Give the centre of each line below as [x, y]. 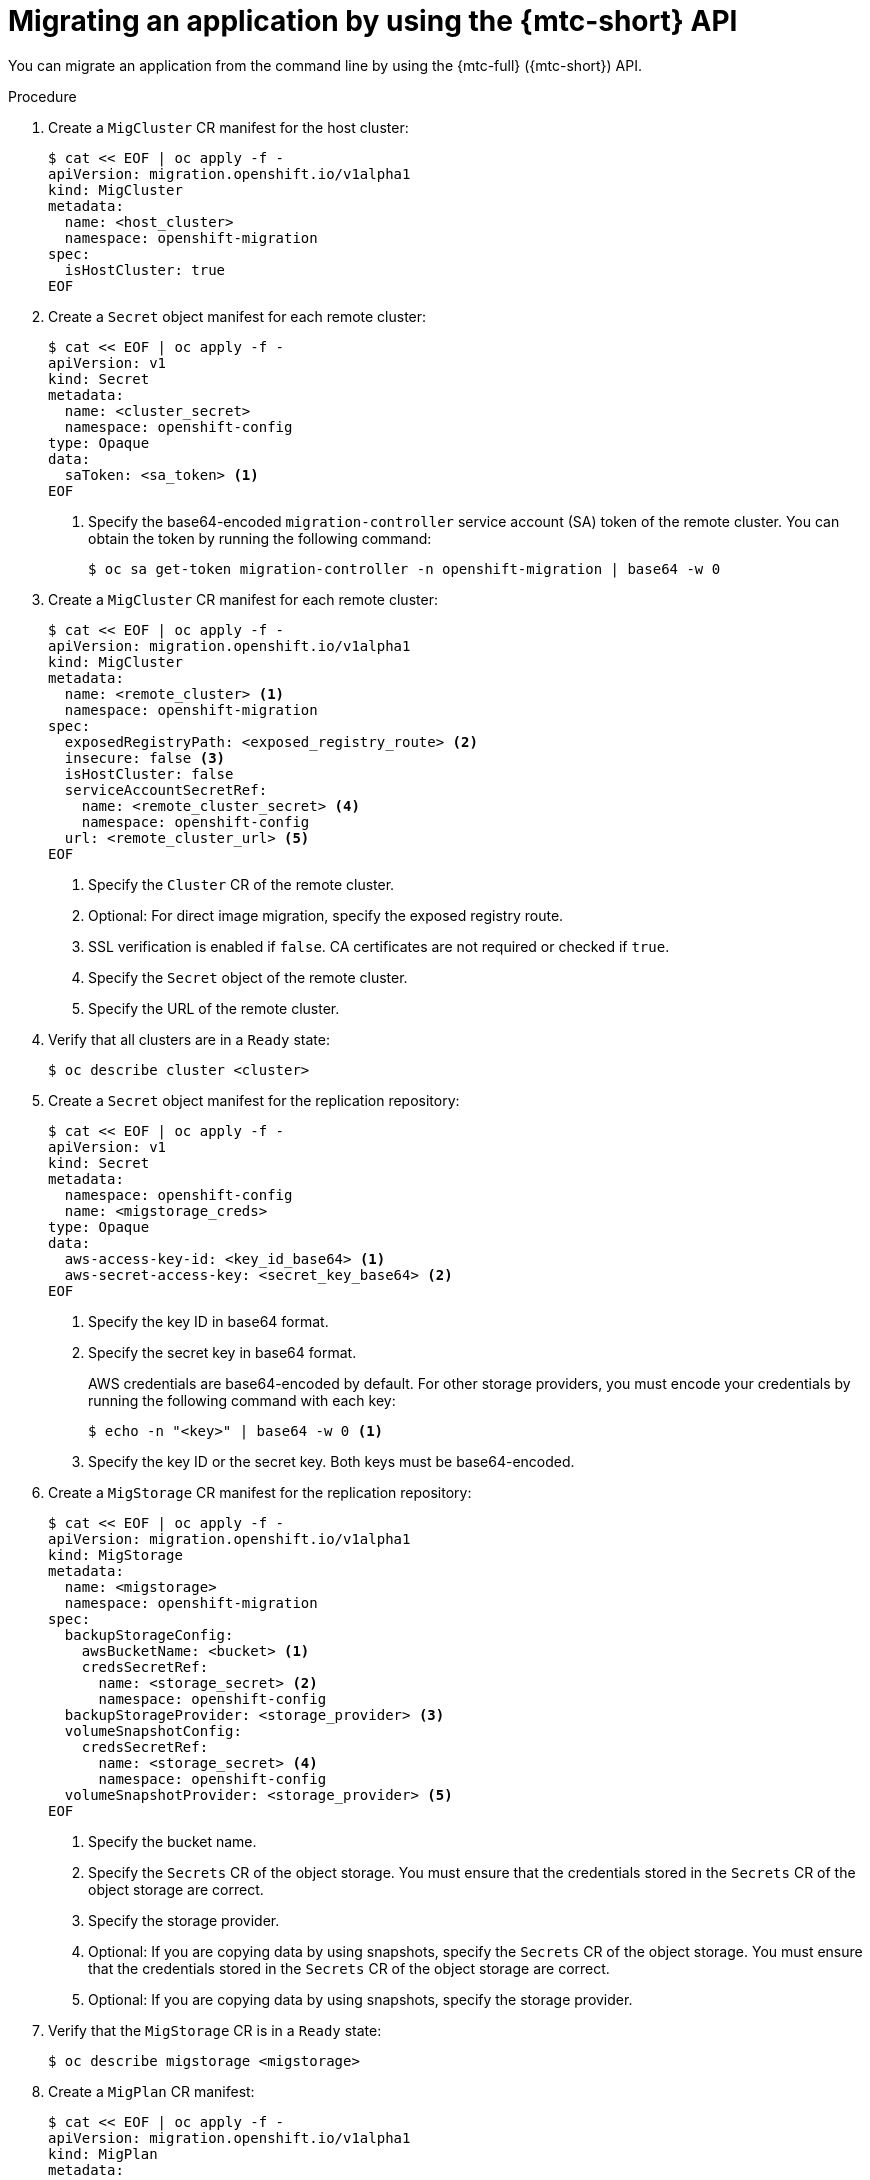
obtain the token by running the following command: [260, 538]
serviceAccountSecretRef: [166, 789]
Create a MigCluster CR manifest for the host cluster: [228, 127]
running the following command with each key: [242, 1400]
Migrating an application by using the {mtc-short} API [373, 21]
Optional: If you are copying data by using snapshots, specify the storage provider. [360, 1999]
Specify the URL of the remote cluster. [214, 1008]
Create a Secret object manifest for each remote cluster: [237, 316]
